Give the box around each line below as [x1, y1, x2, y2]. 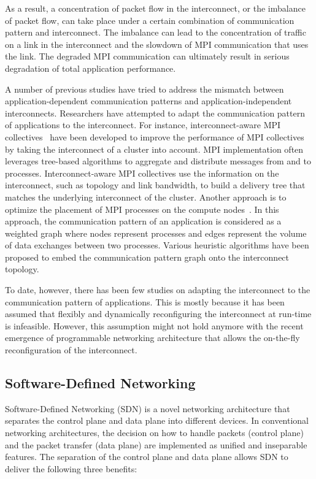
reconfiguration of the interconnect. [5, 343, 137, 356]
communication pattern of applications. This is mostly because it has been [5, 295, 285, 308]
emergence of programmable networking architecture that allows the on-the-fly [5, 331, 300, 344]
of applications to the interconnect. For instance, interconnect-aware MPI [5, 118, 281, 131]
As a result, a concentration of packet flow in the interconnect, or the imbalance [5, 2, 306, 14]
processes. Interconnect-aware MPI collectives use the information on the [5, 166, 279, 179]
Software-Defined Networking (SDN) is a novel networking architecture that [5, 402, 290, 415]
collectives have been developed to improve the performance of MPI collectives [5, 130, 304, 143]
